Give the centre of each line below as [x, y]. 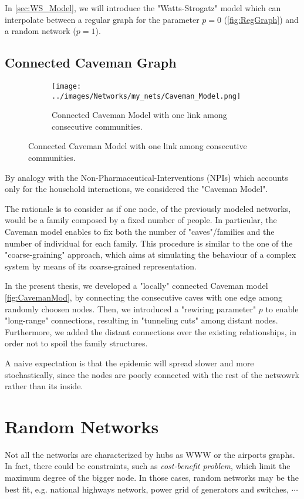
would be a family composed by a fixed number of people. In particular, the [141, 220]
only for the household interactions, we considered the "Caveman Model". [136, 189]
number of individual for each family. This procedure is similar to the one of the [149, 243]
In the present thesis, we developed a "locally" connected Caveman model [136, 286]
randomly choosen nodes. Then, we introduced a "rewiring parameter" [131, 308]
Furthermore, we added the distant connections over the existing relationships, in [151, 331]
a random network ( [40, 31]
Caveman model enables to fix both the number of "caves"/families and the [140, 232]
